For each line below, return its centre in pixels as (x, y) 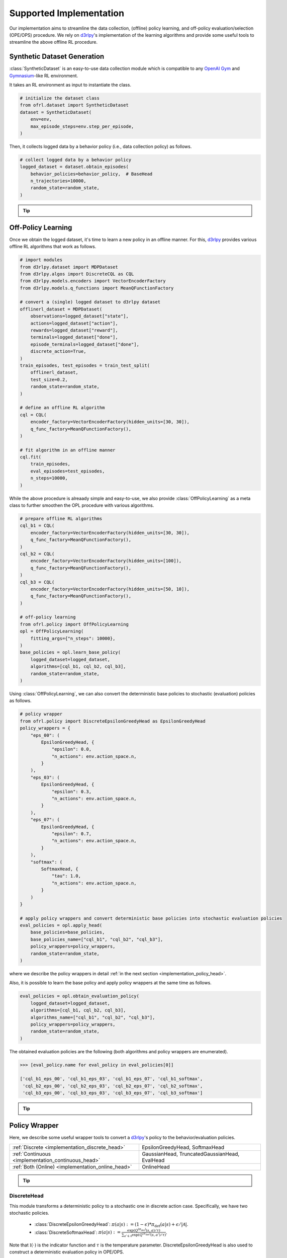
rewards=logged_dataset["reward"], (74, 330)
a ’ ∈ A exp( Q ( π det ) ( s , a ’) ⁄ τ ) (145, 1235)
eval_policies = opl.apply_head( (61, 925)
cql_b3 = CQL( (37, 582)
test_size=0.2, (49, 379)
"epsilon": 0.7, (72, 834)
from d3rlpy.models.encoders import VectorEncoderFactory (93, 281)
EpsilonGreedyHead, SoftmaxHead (183, 1147)
